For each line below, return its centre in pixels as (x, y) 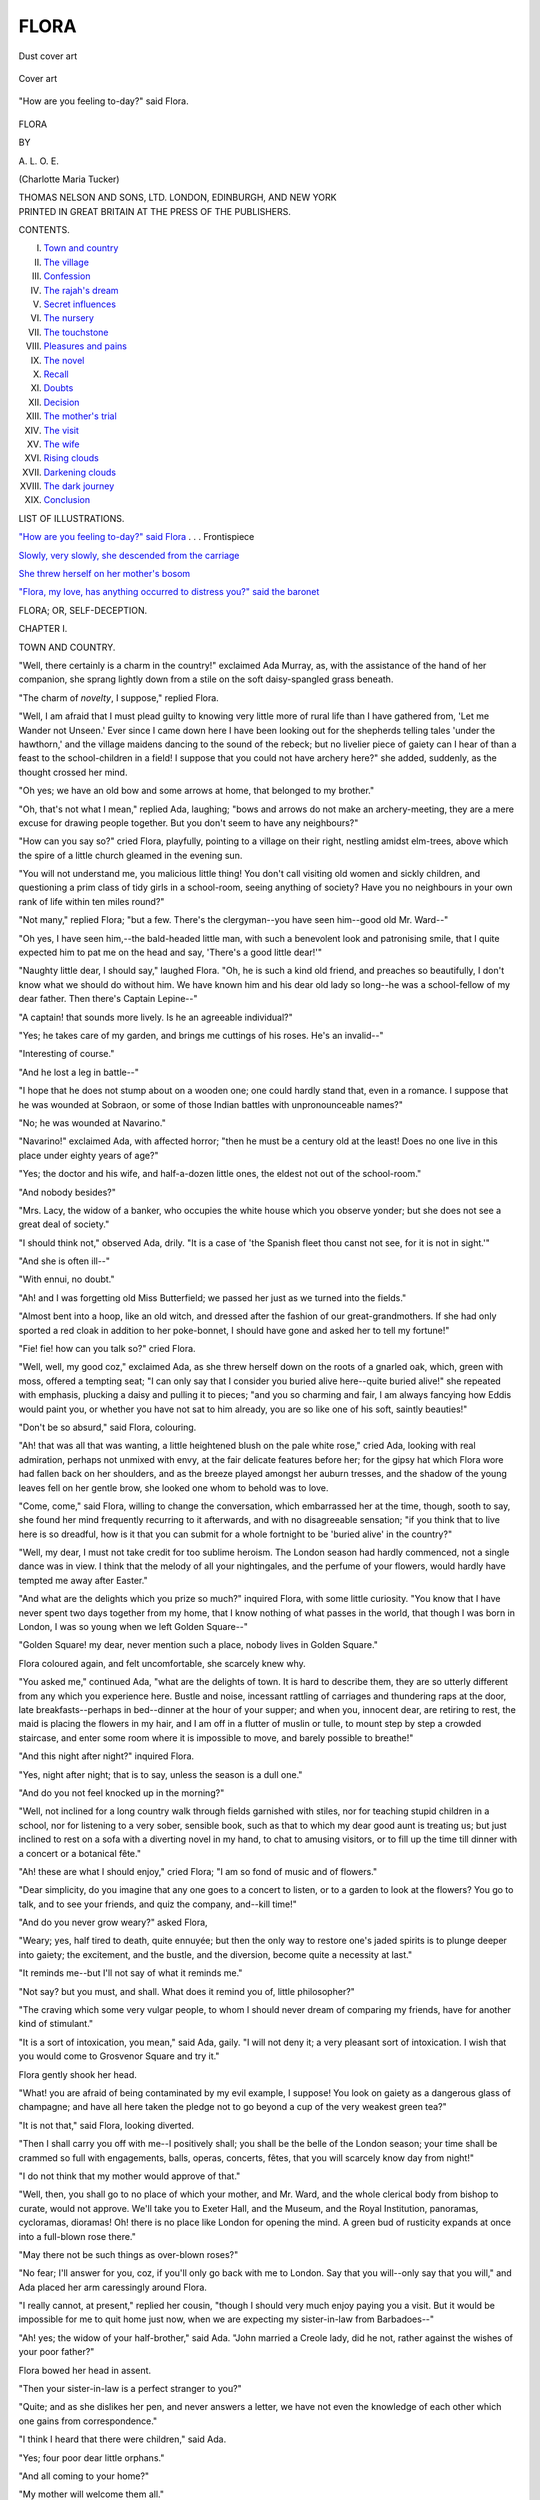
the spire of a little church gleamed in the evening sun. (130, 855)
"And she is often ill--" (64, 1261)
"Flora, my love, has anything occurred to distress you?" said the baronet (169, 592)
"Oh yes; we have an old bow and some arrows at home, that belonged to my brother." (196, 791)
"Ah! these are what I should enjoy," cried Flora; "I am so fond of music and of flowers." (198, 1871)
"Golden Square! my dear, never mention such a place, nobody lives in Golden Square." (198, 1645)
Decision (61, 402)
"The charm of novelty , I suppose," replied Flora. (118, 697)
